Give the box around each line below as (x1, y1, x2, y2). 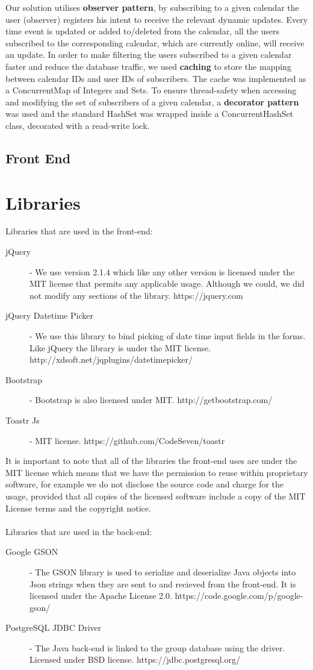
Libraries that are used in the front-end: (5, 225, 153, 237)
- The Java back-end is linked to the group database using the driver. (29, 641, 285, 654)
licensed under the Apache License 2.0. (29, 589, 172, 602)
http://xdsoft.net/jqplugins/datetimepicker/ (29, 353, 193, 366)
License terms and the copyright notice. (5, 501, 151, 514)
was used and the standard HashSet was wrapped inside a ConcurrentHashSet (5, 107, 294, 120)
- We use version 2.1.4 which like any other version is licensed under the (29, 265, 295, 278)
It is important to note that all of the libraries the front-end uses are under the (5, 454, 297, 467)
